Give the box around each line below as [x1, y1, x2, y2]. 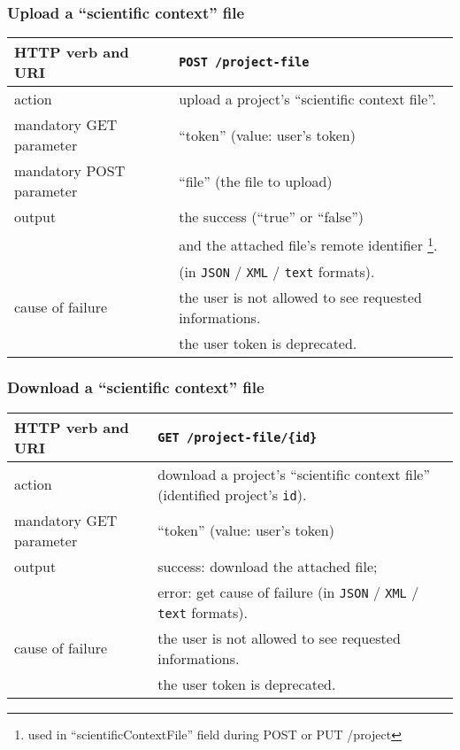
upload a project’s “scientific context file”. [179, 89, 437, 110]
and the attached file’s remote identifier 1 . [179, 232, 438, 256]
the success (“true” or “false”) [179, 206, 364, 228]
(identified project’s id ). [157, 483, 307, 505]
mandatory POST [14, 160, 126, 182]
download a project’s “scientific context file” [157, 463, 430, 484]
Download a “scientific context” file [7, 376, 264, 398]
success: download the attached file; [157, 555, 378, 576]
